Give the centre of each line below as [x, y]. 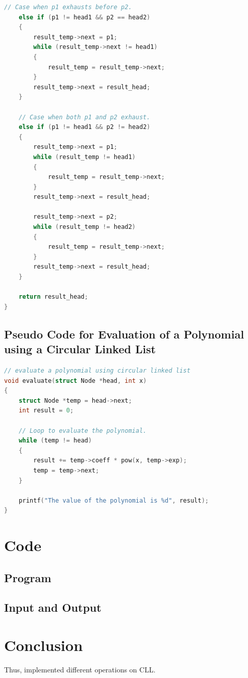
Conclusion [44, 645]
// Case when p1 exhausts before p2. [68, 7]
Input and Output [53, 607]
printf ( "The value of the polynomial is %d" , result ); [114, 500]
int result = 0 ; [46, 411]
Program [28, 577]
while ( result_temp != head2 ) [84, 227]
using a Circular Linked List [80, 349]
